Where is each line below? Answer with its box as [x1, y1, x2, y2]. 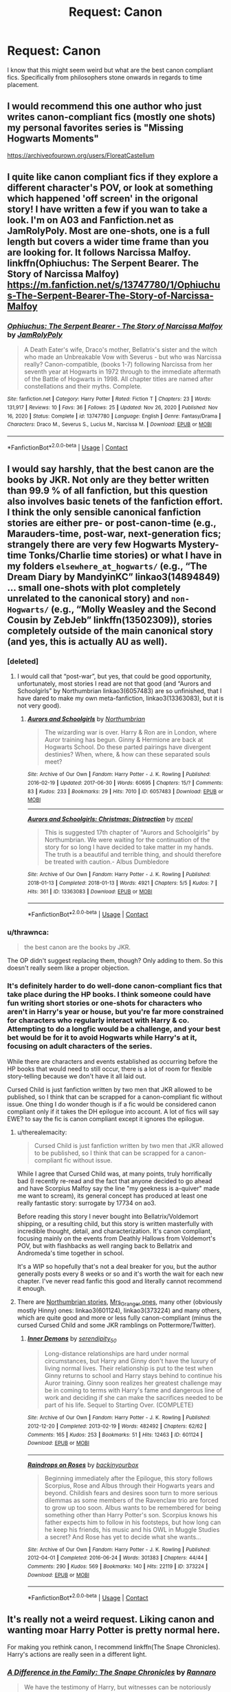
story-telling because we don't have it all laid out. [7, 1071, 146, 1080]
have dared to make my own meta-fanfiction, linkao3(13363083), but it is [16, 694, 224, 703]
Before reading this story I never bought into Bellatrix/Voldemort [16, 1212, 199, 1221]
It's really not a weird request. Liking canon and [7, 1613, 214, 1626]
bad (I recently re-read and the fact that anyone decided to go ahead [16, 1176, 212, 1185]
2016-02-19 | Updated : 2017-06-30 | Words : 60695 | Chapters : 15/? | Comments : [27, 779, 223, 787]
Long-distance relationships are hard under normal [44, 1350, 189, 1358]
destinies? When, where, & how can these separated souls [44, 750, 211, 759]
